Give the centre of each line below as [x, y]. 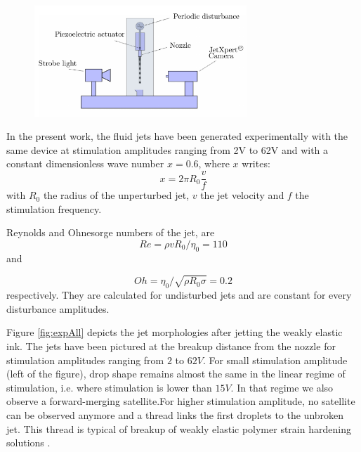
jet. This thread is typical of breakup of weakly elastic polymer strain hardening [179, 428]
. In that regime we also [282, 387]
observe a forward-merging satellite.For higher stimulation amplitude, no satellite [181, 401]
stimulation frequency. [54, 208]
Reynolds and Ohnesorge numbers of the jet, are [111, 232]
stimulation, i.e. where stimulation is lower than [109, 387]
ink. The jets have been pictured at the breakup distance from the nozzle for [171, 346]
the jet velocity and [242, 195]
